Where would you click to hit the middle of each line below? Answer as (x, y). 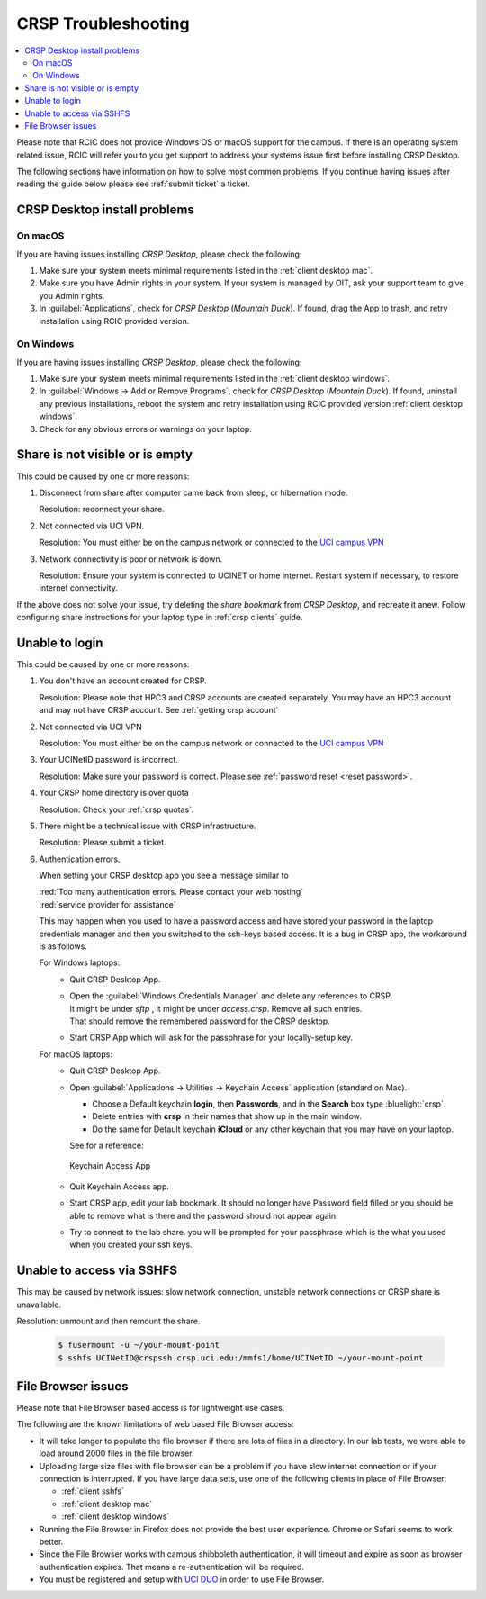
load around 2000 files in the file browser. (117, 1453)
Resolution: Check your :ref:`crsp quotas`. (117, 809)
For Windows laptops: (80, 962)
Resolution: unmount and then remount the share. (108, 1321)
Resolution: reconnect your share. (102, 510)
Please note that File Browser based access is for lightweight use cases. (151, 1408)
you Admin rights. (72, 295)
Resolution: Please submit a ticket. (103, 843)
